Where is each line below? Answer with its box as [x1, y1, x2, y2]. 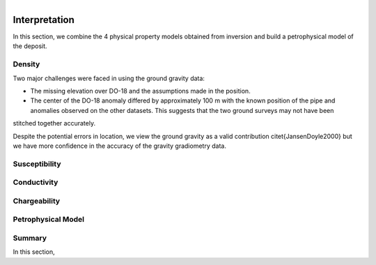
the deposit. [13, 42, 48, 50]
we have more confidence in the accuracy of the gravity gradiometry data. [13, 142, 226, 150]
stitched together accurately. [13, 119, 96, 128]
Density [13, 59, 40, 69]
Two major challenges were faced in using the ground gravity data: [13, 74, 205, 82]
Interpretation [13, 14, 75, 26]
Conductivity [13, 178, 58, 188]
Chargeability [13, 196, 61, 206]
